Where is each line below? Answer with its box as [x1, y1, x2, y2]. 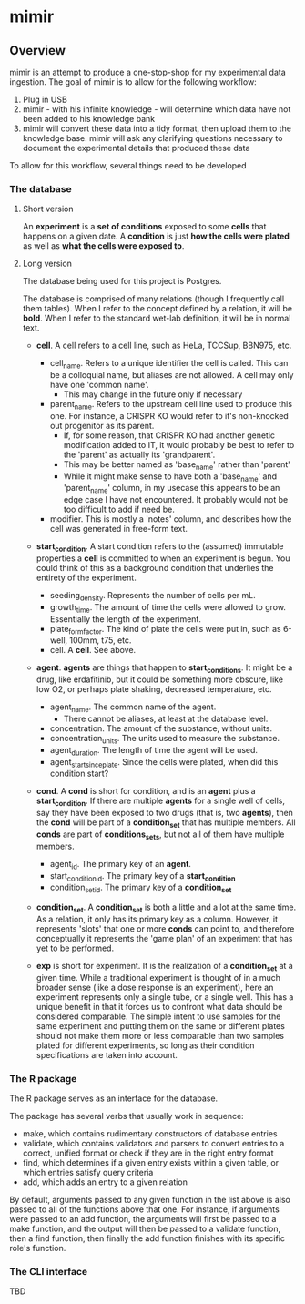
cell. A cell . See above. [49, 645, 137, 656]
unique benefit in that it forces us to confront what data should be [36, 1001, 283, 1012]
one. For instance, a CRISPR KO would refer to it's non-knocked [49, 410, 289, 421]
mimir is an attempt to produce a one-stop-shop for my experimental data [9, 66, 287, 77]
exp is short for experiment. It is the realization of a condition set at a [36, 961, 293, 973]
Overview [9, 43, 66, 58]
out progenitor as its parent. [49, 420, 155, 431]
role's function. [9, 1243, 66, 1254]
